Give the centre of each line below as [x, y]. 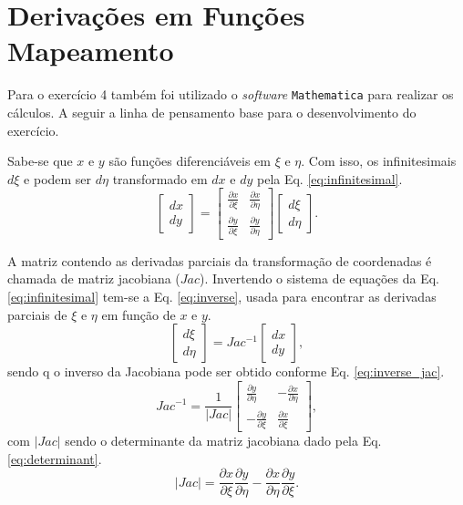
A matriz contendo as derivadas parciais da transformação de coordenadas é [220, 260]
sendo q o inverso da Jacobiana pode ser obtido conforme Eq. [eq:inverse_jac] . [226, 371]
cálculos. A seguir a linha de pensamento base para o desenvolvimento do [212, 112]
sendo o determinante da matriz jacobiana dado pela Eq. [223, 441]
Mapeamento [91, 51]
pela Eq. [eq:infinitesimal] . [329, 178]
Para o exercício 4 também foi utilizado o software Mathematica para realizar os [231, 94]
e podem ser [58, 178]
